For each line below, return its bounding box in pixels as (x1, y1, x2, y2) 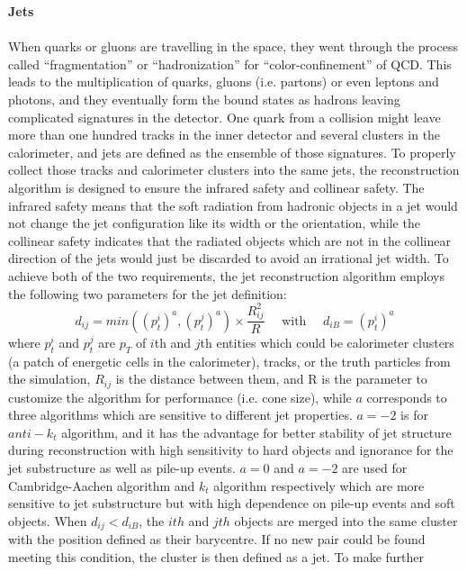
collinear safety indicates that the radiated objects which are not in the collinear (8, 231, 451, 250)
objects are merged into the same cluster (234, 511, 458, 530)
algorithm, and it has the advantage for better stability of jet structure (61, 422, 452, 441)
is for (400, 405, 428, 424)
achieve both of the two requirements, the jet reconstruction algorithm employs (8, 266, 445, 285)
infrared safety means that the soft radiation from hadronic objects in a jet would (8, 195, 458, 214)
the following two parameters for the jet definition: (8, 284, 287, 303)
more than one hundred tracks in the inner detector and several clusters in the (8, 125, 441, 144)
